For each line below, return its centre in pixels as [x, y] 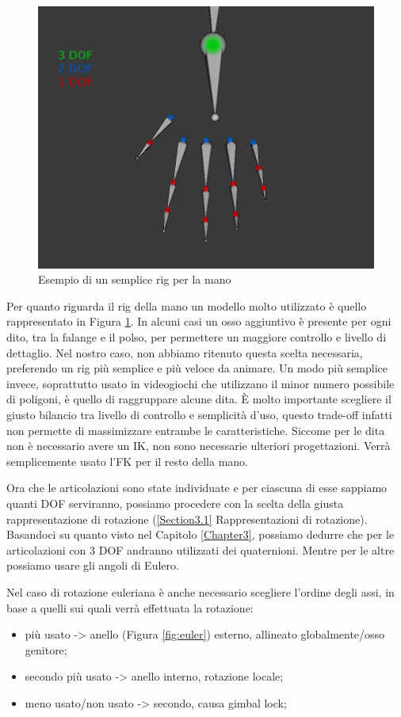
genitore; [46, 649]
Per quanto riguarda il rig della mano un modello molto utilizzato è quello [187, 305]
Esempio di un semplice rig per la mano [135, 279]
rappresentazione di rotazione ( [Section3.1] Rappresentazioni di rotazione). [187, 519]
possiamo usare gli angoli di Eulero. [93, 565]
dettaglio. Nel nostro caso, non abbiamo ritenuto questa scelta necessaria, [185, 352]
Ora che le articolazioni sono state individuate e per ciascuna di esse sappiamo [197, 488]
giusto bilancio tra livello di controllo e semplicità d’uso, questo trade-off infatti [199, 414]
